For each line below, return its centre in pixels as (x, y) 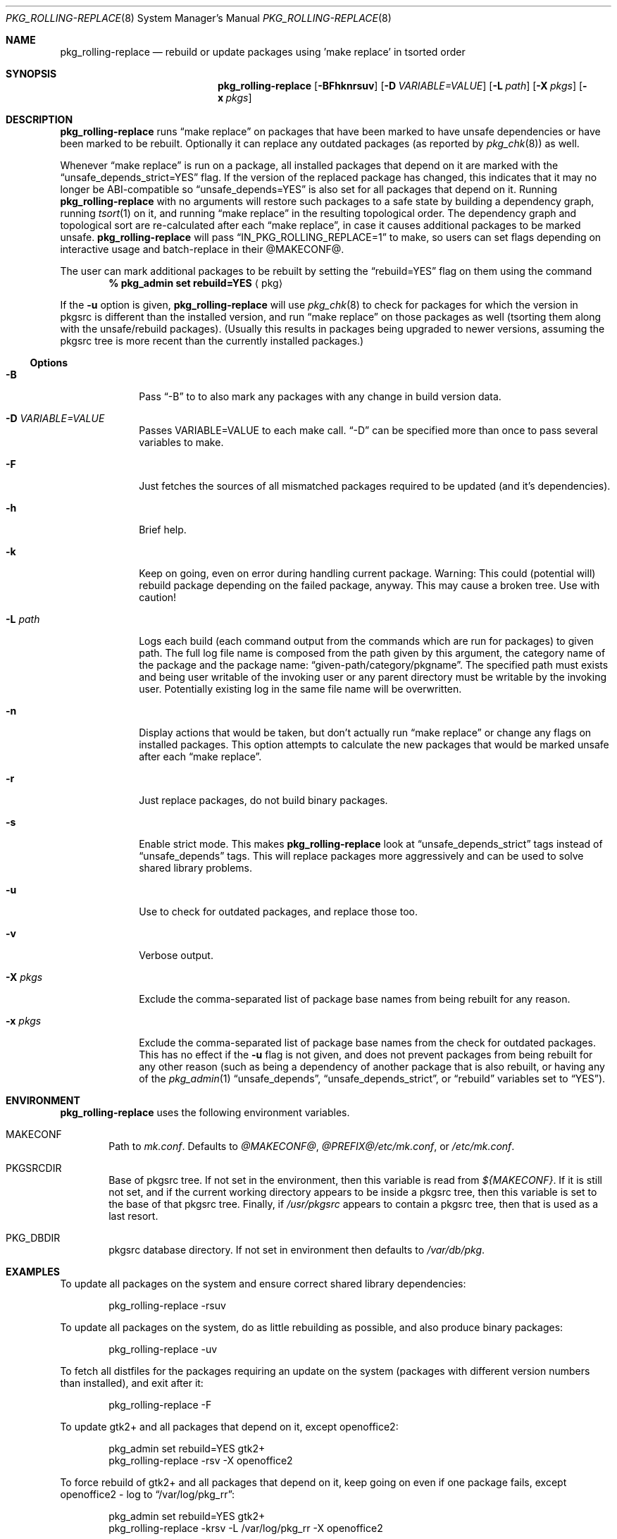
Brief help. (163, 530)
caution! (158, 597)
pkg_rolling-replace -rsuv (167, 1305)
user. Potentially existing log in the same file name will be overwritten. (300, 689)
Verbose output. (176, 955)
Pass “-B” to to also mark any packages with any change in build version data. (320, 396)
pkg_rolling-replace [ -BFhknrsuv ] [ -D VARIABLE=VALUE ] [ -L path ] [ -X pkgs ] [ (400, 86)
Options (49, 363)
